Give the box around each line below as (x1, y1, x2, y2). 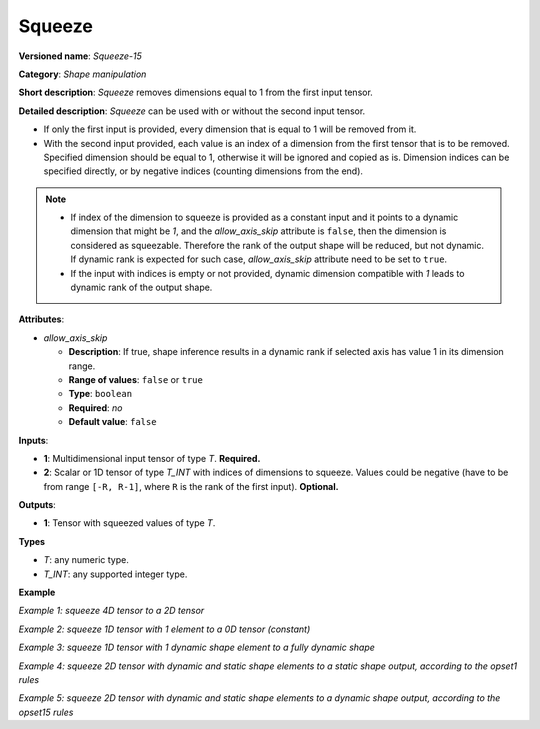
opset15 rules (18, 706, 74, 718)
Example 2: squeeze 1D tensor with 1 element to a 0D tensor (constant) (18, 623, 311, 635)
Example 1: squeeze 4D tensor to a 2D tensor (18, 605, 205, 617)
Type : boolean (68, 388, 133, 400)
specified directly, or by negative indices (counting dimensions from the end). (43, 165, 364, 177)
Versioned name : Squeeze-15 (18, 50, 142, 62)
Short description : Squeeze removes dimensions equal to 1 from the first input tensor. (18, 86, 374, 99)
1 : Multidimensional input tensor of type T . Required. (43, 452, 261, 464)
